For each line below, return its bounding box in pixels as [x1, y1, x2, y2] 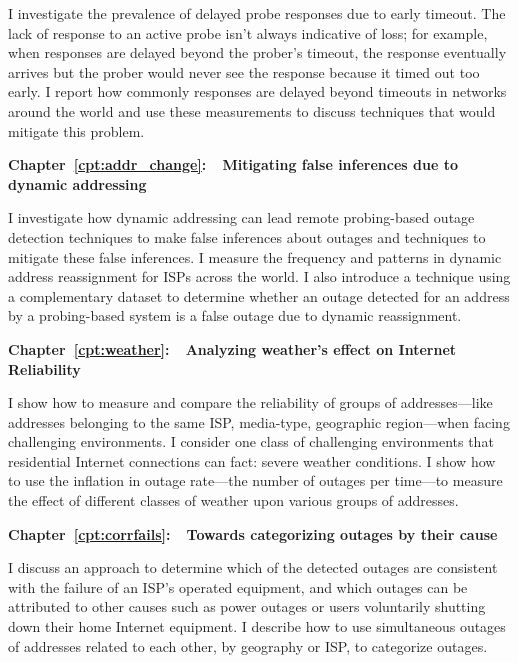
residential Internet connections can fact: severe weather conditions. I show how [8, 450, 496, 471]
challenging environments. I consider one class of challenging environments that [8, 431, 494, 452]
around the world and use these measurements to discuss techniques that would [8, 100, 496, 121]
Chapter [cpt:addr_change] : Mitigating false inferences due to [8, 154, 458, 175]
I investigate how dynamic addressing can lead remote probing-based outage [8, 207, 475, 228]
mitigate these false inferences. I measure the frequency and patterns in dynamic [8, 246, 502, 267]
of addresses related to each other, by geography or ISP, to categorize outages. [8, 635, 488, 656]
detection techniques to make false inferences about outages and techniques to [8, 226, 486, 247]
